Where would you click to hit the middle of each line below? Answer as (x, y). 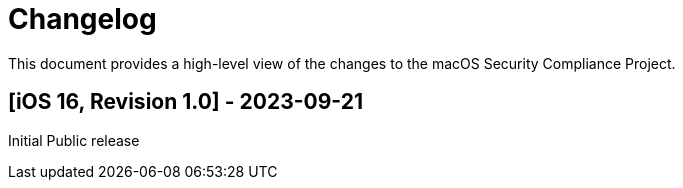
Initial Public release (74, 140)
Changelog (82, 19)
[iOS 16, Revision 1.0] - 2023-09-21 (185, 102)
